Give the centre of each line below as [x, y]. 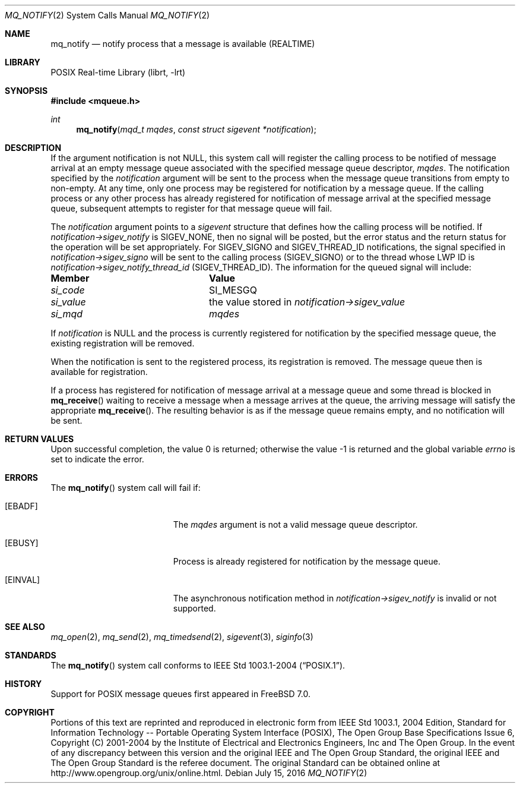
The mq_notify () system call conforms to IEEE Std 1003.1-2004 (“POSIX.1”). [198, 665]
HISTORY [23, 684]
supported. [194, 608]
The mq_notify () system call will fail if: [126, 488]
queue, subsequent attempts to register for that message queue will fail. [191, 208]
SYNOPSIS [26, 91]
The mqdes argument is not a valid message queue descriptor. [295, 524]
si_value [68, 302]
